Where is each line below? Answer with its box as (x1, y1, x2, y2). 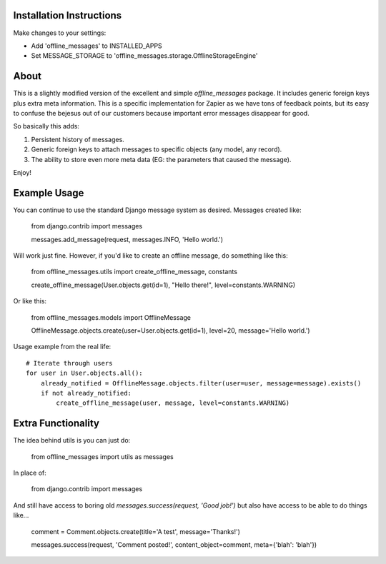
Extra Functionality (13, 418, 100, 430)
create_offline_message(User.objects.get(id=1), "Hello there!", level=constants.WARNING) (31, 281, 296, 289)
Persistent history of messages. (31, 135, 124, 143)
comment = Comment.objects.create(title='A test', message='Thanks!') (31, 527, 241, 535)
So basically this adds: (13, 122, 80, 131)
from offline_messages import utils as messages (31, 452, 174, 460)
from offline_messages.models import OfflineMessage (31, 313, 192, 321)
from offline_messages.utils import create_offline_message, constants (31, 268, 237, 276)
